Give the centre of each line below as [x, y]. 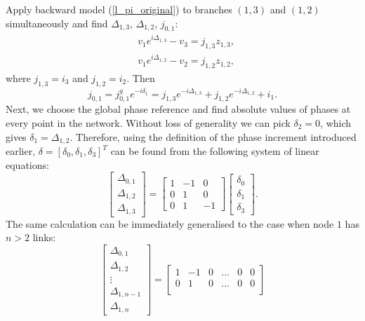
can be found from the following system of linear [215, 151]
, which [336, 122]
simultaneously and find [57, 23]
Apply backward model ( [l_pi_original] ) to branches [119, 9]
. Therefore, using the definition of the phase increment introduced [213, 136]
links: [44, 237]
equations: [27, 164]
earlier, [21, 151]
